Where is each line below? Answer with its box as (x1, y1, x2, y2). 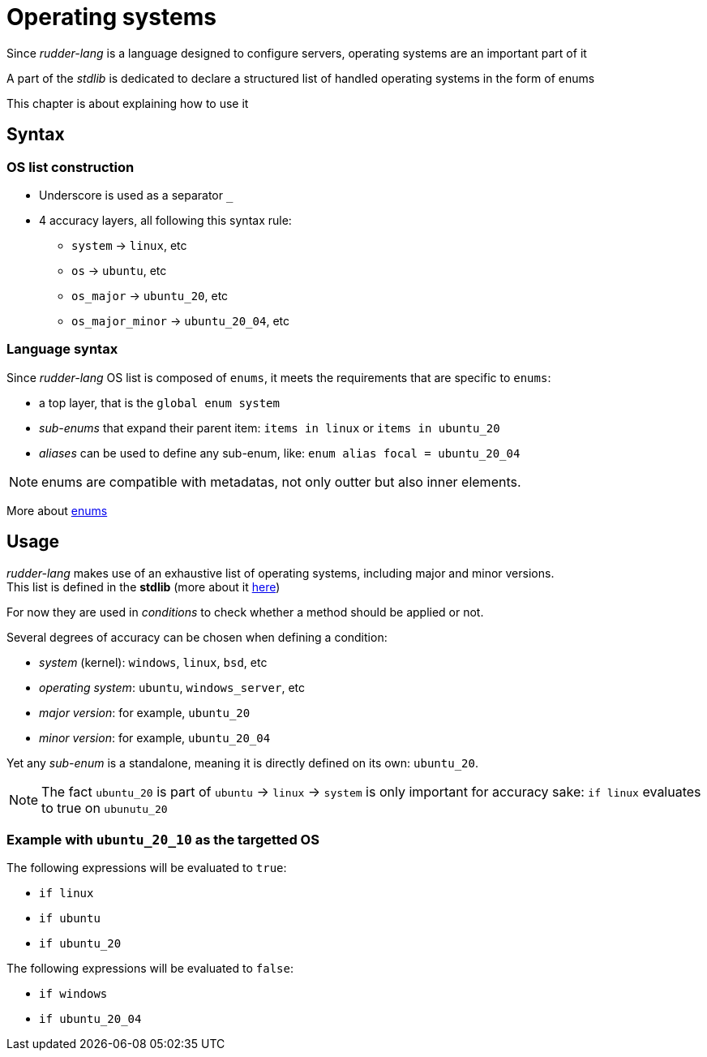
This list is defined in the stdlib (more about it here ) (6, 579, 281, 594)
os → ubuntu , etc (71, 263, 167, 277)
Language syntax (6, 341, 118, 358)
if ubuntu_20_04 (39, 1012, 142, 1026)
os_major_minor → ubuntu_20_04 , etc (71, 313, 289, 328)
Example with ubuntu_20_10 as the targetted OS (6, 831, 319, 848)
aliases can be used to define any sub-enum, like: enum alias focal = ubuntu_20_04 (39, 445, 521, 460)
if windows (39, 987, 108, 1001)
